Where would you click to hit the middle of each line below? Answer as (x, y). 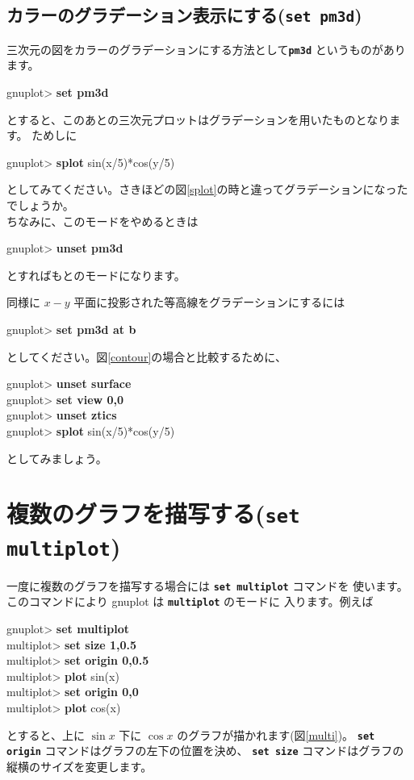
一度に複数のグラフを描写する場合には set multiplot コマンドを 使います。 (207, 585)
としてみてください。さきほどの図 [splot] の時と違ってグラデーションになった (207, 189)
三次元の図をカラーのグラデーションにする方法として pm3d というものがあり (206, 49)
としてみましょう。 (57, 458)
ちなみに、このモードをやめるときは (102, 221)
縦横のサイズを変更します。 (79, 766)
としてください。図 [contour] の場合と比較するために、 (146, 356)
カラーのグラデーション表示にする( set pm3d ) (184, 15)
